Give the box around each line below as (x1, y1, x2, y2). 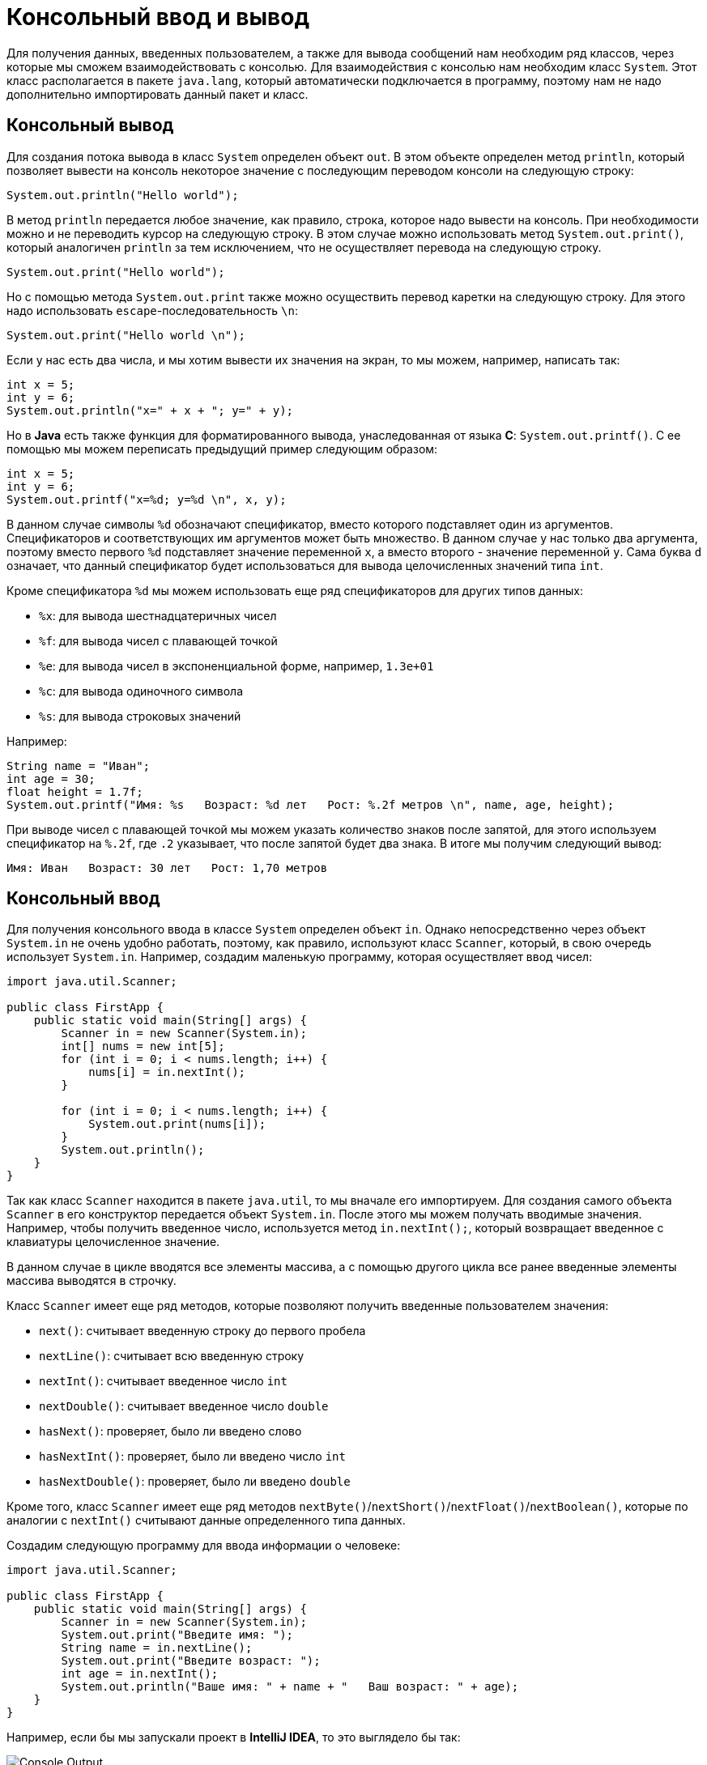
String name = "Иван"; (6, 759, 151, 772)
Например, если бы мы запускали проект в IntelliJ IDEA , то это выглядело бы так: (6, 1730, 461, 1745)
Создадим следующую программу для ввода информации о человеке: (6, 1538, 401, 1553)
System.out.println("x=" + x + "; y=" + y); (6, 403, 294, 417)
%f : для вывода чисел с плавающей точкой (39, 633, 278, 648)
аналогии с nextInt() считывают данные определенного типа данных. (6, 1513, 406, 1528)
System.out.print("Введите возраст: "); (61, 1654, 321, 1668)
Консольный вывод (6, 115, 174, 136)
